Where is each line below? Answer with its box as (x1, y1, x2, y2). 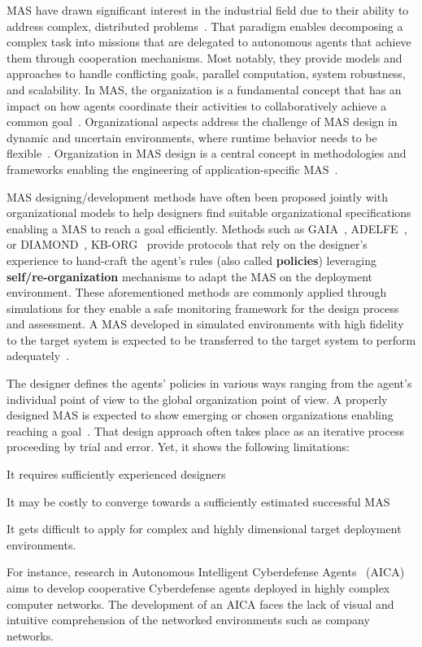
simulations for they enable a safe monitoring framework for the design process (7, 299, 399, 316)
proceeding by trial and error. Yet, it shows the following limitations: (7, 438, 350, 455)
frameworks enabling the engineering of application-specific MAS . (7, 160, 338, 177)
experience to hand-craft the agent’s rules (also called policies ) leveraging (7, 251, 377, 268)
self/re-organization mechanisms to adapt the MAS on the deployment (7, 267, 373, 284)
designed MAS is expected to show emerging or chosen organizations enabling (7, 406, 394, 423)
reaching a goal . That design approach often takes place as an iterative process (7, 422, 404, 439)
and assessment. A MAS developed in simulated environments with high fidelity (7, 315, 404, 332)
